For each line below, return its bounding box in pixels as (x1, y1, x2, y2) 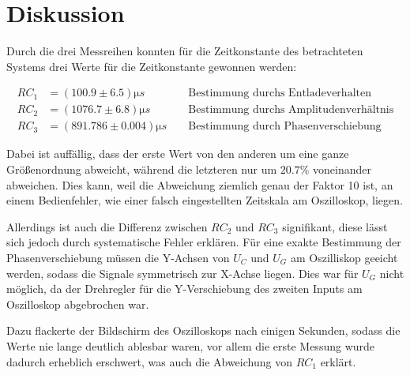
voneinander (313, 161, 372, 177)
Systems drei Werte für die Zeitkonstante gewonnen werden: (6, 58, 297, 74)
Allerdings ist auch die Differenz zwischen (6, 218, 208, 234)
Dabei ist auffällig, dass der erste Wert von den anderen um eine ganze (6, 145, 349, 162)
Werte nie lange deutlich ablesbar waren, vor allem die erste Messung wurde (6, 337, 375, 354)
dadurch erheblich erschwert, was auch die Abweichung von (6, 353, 292, 369)
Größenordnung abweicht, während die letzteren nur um (6, 161, 277, 177)
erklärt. (320, 353, 356, 369)
